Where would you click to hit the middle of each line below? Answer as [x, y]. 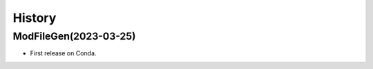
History [35, 18]
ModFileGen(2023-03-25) [74, 36]
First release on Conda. [63, 53]
